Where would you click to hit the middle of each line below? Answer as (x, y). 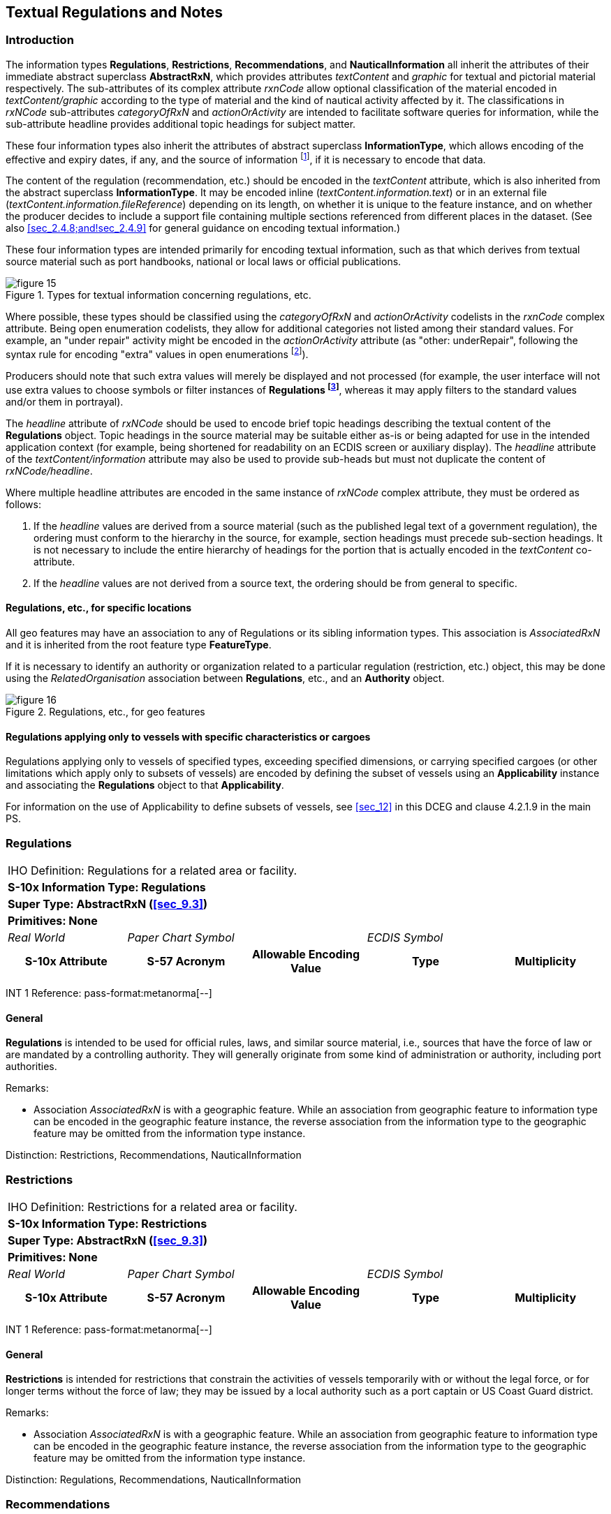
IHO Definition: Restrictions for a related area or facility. (153, 1207)
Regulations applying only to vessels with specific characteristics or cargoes (188, 736)
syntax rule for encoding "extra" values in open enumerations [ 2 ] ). (157, 354)
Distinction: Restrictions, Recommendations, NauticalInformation (154, 1155)
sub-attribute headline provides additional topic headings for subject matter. (181, 124)
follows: (23, 504)
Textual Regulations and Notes (115, 12)
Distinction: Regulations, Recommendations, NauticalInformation (154, 1480)
